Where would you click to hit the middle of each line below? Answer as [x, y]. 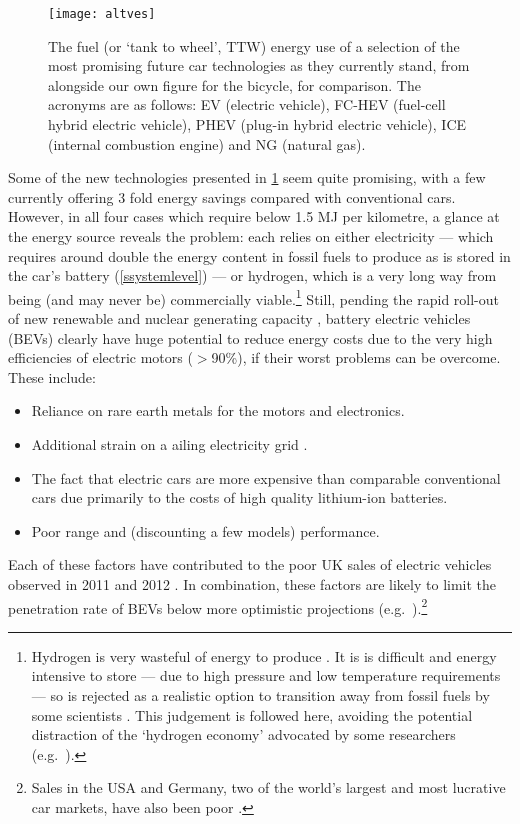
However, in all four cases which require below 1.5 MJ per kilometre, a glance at [254, 216]
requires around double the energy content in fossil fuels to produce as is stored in [259, 255]
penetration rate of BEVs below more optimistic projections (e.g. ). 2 [218, 606]
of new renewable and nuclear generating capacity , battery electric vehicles [239, 318]
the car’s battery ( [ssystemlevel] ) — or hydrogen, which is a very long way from [252, 275]
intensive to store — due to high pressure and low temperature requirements [266, 675]
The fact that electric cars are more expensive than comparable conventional [266, 477]
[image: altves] [102, 14]
